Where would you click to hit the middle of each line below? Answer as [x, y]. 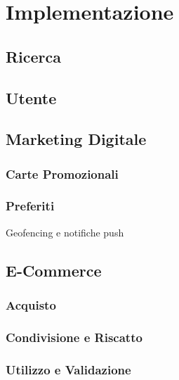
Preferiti [30, 206]
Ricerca [34, 56]
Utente [31, 97]
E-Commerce [54, 270]
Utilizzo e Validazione [68, 369]
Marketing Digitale [76, 139]
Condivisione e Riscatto [74, 337]
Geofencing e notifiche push [65, 232]
